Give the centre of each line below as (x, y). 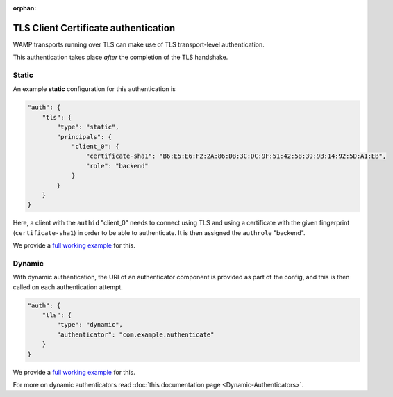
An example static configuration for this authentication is (94, 89)
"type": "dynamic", (90, 325)
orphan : (25, 8)
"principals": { (84, 137)
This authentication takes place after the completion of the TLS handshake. (120, 57)
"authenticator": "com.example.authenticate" (135, 334)
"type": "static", (88, 127)
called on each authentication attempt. (68, 287)
